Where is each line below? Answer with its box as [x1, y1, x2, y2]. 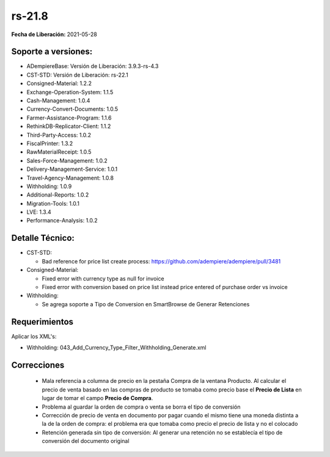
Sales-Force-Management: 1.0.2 [26, 157, 108, 164]
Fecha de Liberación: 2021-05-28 [11, 31, 97, 38]
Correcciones [11, 360, 65, 370]
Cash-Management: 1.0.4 [26, 97, 90, 104]
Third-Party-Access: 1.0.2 [26, 131, 92, 138]
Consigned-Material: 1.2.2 [26, 80, 92, 87]
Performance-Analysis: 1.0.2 [26, 217, 98, 224]
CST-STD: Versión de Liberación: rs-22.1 [26, 71, 128, 78]
